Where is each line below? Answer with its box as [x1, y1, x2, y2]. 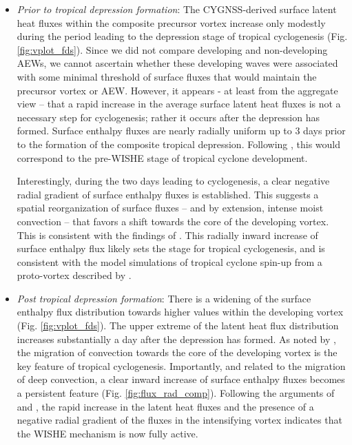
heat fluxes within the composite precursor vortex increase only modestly [17, 15, 326, 30]
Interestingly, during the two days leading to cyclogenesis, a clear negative [17, 174, 330, 188]
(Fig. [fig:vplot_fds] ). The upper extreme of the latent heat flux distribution [17, 318, 339, 333]
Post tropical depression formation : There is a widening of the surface [17, 291, 311, 305]
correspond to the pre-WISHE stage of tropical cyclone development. [17, 150, 308, 165]
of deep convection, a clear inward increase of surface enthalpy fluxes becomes [17, 372, 345, 386]
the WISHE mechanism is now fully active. [17, 426, 198, 440]
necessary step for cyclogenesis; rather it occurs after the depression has [17, 110, 320, 124]
